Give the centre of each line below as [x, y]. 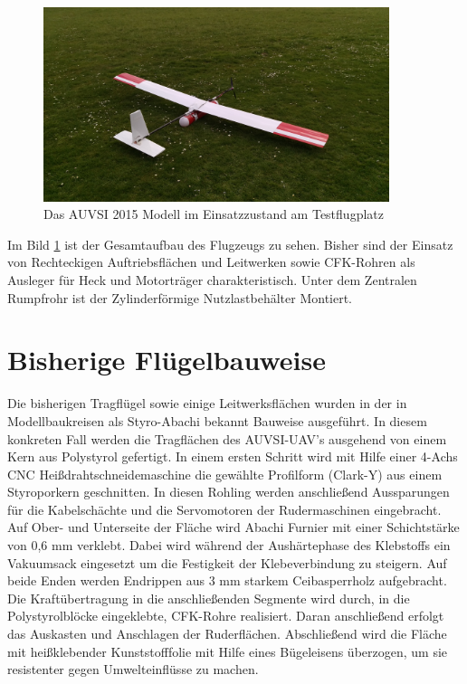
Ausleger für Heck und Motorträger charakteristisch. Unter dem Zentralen [212, 280]
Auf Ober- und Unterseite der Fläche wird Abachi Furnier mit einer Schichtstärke [233, 527]
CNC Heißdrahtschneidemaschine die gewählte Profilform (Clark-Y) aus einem [225, 474]
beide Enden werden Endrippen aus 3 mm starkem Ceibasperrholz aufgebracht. [227, 580]
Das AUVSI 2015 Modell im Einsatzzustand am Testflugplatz [214, 214]
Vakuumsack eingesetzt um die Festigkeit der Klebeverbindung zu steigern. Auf [227, 562]
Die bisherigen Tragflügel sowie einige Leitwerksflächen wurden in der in [207, 403]
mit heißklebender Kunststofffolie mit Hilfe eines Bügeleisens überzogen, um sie [228, 651]
